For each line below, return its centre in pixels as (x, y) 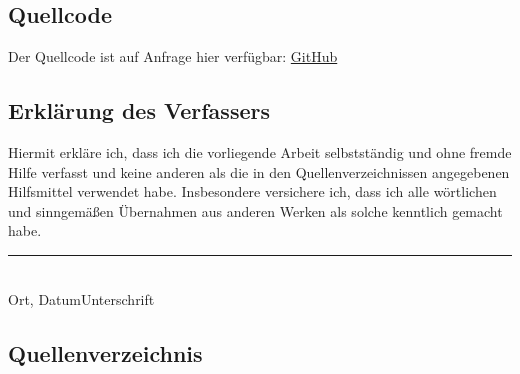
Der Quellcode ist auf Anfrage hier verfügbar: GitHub (173, 56)
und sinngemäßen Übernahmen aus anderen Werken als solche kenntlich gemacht (255, 210)
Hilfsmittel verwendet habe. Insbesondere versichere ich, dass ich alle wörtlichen (252, 191)
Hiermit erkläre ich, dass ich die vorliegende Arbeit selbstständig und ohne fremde (260, 152)
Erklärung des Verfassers (139, 110)
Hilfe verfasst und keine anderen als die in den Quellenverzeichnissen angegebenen (259, 171)
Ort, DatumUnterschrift (81, 298)
